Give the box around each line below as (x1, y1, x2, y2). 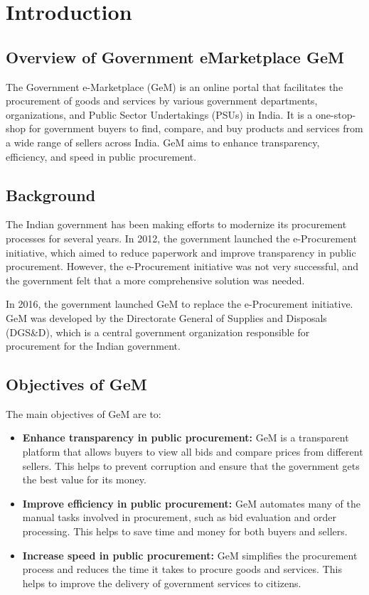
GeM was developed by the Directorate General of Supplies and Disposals (6, 310, 327, 325)
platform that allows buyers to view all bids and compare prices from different (22, 444, 363, 459)
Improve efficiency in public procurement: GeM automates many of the (22, 495, 360, 510)
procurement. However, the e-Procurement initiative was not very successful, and (6, 259, 359, 274)
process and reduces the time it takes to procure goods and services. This (22, 562, 342, 577)
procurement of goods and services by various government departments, (6, 93, 318, 108)
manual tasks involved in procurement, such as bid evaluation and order (22, 510, 336, 525)
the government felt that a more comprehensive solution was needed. (6, 272, 305, 287)
